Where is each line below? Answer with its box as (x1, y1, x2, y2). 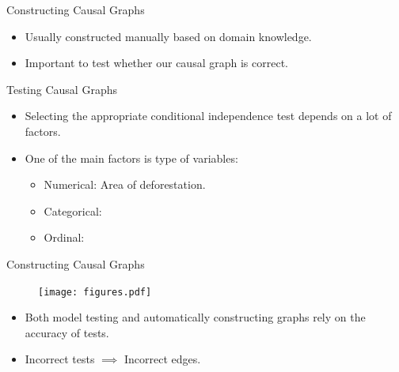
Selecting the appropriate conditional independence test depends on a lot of (25, 107, 392, 124)
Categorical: (44, 202, 102, 219)
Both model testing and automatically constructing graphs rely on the (25, 309, 366, 325)
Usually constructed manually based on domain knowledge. (25, 28, 312, 44)
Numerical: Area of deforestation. (44, 176, 206, 193)
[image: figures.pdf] (38, 286, 152, 298)
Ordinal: (44, 229, 85, 246)
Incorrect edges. (123, 351, 201, 367)
